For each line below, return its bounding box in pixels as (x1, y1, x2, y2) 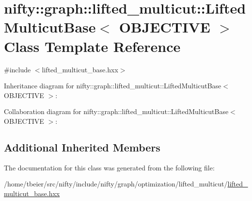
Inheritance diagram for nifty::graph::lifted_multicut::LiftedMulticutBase (4, 81, 221, 91)
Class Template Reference (4, 36, 181, 56)
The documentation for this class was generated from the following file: (4, 162, 215, 172)
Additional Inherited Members (4, 139, 160, 154)
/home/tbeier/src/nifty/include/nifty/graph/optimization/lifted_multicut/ (4, 179, 228, 189)
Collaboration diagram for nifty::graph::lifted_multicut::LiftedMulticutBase (4, 106, 229, 117)
